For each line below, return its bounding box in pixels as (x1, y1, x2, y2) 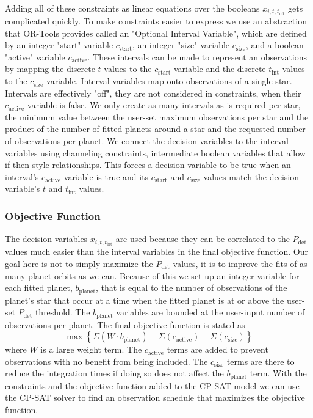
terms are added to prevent (167, 343, 268, 356)
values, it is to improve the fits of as (173, 257, 308, 269)
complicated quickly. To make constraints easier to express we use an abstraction (5, 15, 307, 28)
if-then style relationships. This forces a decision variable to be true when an (5, 158, 291, 171)
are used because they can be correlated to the (115, 232, 290, 245)
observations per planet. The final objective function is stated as (5, 318, 245, 331)
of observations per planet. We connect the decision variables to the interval (5, 134, 289, 147)
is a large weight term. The (40, 343, 142, 356)
